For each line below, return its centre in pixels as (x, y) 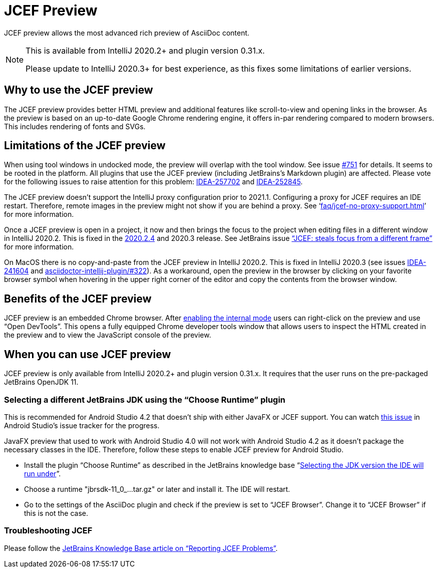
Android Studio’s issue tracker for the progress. (82, 425)
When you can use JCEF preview (88, 354)
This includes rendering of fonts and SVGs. (75, 126)
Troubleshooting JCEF (48, 531)
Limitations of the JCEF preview (85, 146)
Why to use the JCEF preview (79, 90)
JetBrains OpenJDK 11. (41, 382)
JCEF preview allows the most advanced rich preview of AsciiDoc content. (127, 33)
